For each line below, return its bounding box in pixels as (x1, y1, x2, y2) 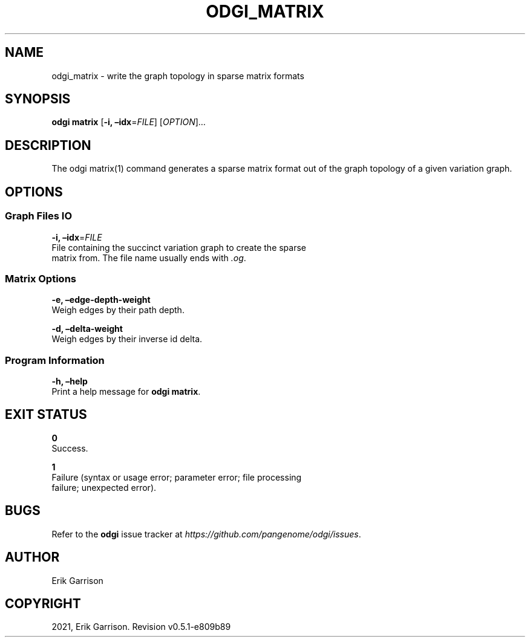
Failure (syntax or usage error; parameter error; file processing (51, 472, 302, 482)
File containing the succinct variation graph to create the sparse (51, 242, 307, 253)
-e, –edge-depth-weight (51, 294, 151, 305)
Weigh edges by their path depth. (51, 305, 185, 316)
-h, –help (51, 376, 88, 386)
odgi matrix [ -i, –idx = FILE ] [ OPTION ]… (51, 117, 206, 128)
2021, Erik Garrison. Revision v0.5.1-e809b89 (51, 621, 231, 632)
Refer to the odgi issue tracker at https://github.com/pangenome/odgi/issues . (51, 528, 361, 539)
